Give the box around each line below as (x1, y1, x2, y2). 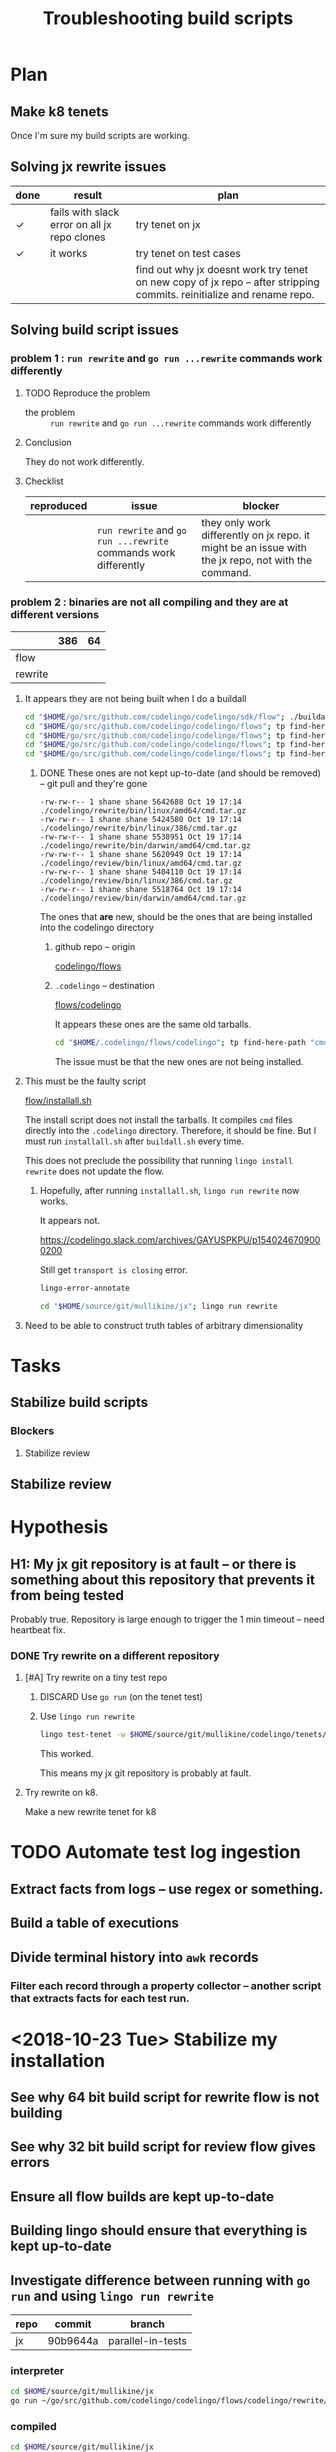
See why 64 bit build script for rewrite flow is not (10, 2089, 320, 2106)
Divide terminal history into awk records (10, 1948, 259, 1966)
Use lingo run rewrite (39, 1710, 136, 1722)
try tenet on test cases (135, 246, 242, 260)
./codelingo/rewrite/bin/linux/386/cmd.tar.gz (39, 823, 238, 834)
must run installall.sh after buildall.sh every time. (24, 1135, 245, 1147)
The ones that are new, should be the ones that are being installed (39, 911, 313, 923)
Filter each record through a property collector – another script (10, 1978, 322, 1992)
